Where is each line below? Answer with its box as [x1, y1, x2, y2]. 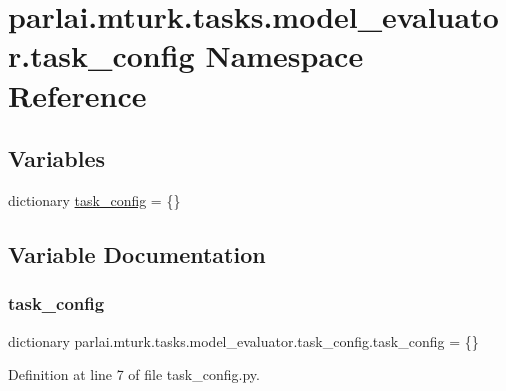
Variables [8, 143, 106, 174]
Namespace [205, 35, 364, 76]
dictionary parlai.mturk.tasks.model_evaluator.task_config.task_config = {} [8, 330, 479, 351]
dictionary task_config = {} [8, 189, 181, 210]
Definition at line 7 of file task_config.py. [8, 364, 260, 385]
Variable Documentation [8, 238, 266, 269]
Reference [8, 74, 147, 115]
